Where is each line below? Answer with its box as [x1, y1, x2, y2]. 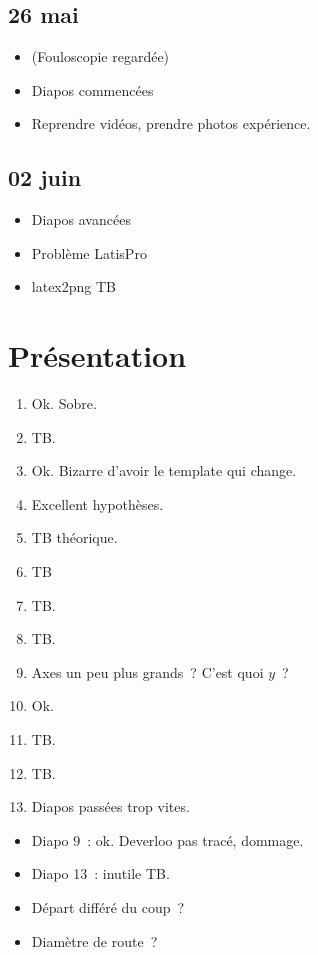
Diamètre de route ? [31, 930, 158, 951]
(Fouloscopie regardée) [31, 46, 170, 67]
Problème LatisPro [31, 242, 147, 263]
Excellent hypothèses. [31, 493, 164, 514]
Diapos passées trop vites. [31, 796, 190, 817]
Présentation [8, 335, 187, 376]
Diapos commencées [31, 79, 154, 100]
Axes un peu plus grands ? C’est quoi [31, 661, 264, 682]
